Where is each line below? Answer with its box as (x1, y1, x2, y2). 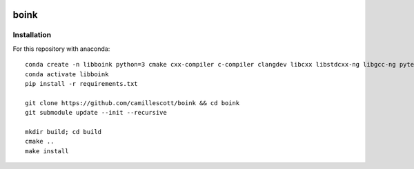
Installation (12, 30, 52, 40)
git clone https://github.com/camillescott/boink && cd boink (25, 99, 240, 106)
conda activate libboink (25, 70, 109, 78)
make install (25, 147, 69, 155)
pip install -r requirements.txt (25, 80, 138, 87)
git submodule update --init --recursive (25, 109, 167, 117)
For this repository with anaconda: (12, 45, 110, 53)
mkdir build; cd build (25, 128, 102, 135)
